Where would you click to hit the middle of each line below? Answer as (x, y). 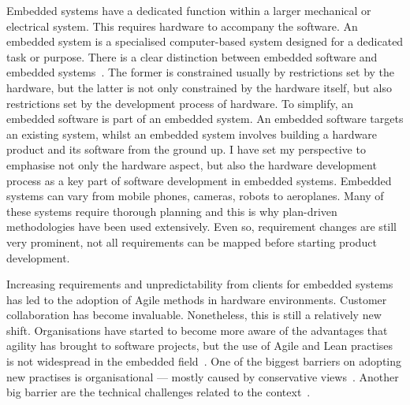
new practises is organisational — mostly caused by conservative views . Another (203, 376)
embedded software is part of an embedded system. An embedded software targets (205, 119)
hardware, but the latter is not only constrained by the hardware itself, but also (199, 87)
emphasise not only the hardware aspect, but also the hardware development (192, 164)
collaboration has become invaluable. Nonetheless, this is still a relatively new (194, 315)
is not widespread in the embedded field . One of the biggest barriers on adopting (204, 361)
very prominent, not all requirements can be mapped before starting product (192, 242)
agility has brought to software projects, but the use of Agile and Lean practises (200, 346)
